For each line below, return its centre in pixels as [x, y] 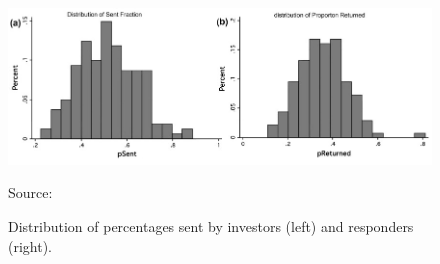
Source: [30, 192]
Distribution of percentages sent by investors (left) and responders [211, 225]
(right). [30, 245]
